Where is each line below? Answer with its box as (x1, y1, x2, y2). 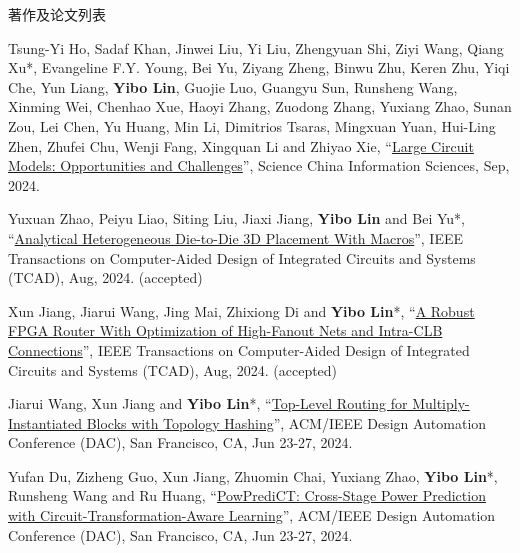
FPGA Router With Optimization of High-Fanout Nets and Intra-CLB (8, 320, 443, 341)
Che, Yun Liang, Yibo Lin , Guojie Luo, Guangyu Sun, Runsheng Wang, (8, 76, 458, 97)
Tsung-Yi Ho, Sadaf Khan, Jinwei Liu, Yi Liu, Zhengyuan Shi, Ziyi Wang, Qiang (8, 37, 504, 58)
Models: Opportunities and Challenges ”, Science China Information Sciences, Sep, (8, 155, 510, 176)
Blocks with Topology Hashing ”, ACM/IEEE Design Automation (86, 412, 487, 433)
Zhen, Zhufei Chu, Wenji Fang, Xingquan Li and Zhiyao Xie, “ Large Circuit (8, 135, 474, 156)
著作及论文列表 (8, 4, 106, 24)
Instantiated (8, 412, 82, 433)
